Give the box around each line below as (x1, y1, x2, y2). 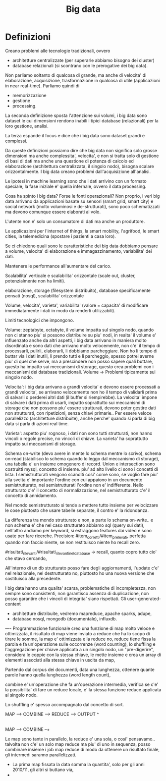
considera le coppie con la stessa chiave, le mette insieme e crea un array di (5, 652, 161, 658)
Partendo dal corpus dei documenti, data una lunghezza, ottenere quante (5, 667, 155, 672)
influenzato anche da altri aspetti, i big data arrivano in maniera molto (5, 337, 147, 343)
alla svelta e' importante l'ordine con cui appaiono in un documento (5, 477, 143, 483)
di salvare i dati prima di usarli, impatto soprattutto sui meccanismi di (5, 399, 146, 405)
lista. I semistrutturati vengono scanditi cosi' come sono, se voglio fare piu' (5, 471, 158, 477)
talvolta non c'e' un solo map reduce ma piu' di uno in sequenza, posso (5, 741, 151, 747)
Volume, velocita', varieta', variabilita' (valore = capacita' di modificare (5, 302, 149, 308)
